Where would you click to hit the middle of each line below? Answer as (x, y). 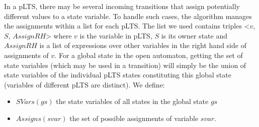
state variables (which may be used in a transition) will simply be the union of (125, 65)
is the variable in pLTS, (116, 35)
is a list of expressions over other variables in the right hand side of (143, 45)
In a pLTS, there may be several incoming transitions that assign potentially (122, 6)
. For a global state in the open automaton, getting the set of (149, 55)
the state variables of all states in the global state (132, 101)
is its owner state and (194, 35)
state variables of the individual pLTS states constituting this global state (118, 75)
